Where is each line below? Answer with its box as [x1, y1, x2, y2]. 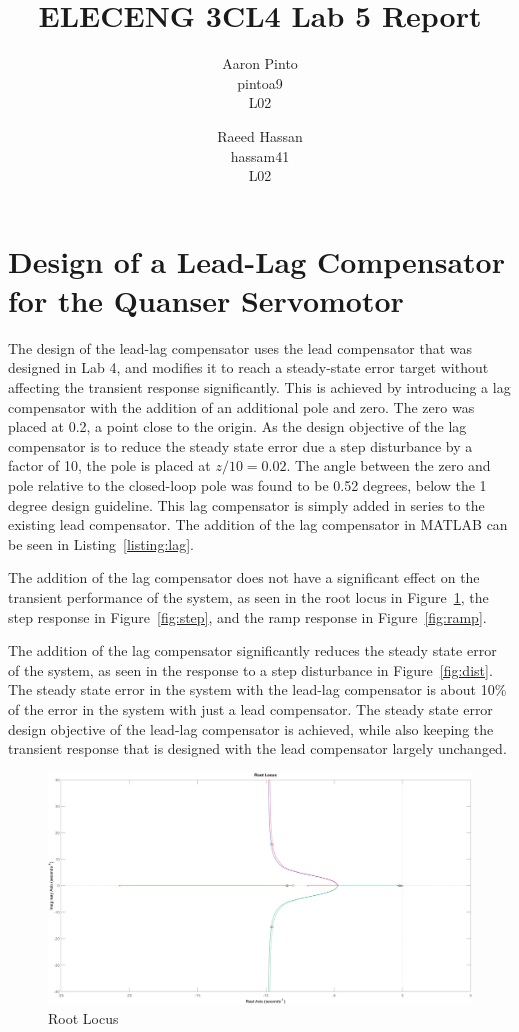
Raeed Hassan [217, 125, 303, 146]
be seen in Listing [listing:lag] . [8, 533, 194, 554]
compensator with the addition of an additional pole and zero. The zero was [8, 396, 475, 417]
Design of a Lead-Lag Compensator [8, 240, 505, 281]
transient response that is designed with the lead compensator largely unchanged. [8, 738, 507, 759]
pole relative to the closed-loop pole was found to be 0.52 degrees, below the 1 [8, 474, 487, 495]
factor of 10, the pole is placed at [8, 455, 211, 476]
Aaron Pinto [222, 53, 298, 74]
